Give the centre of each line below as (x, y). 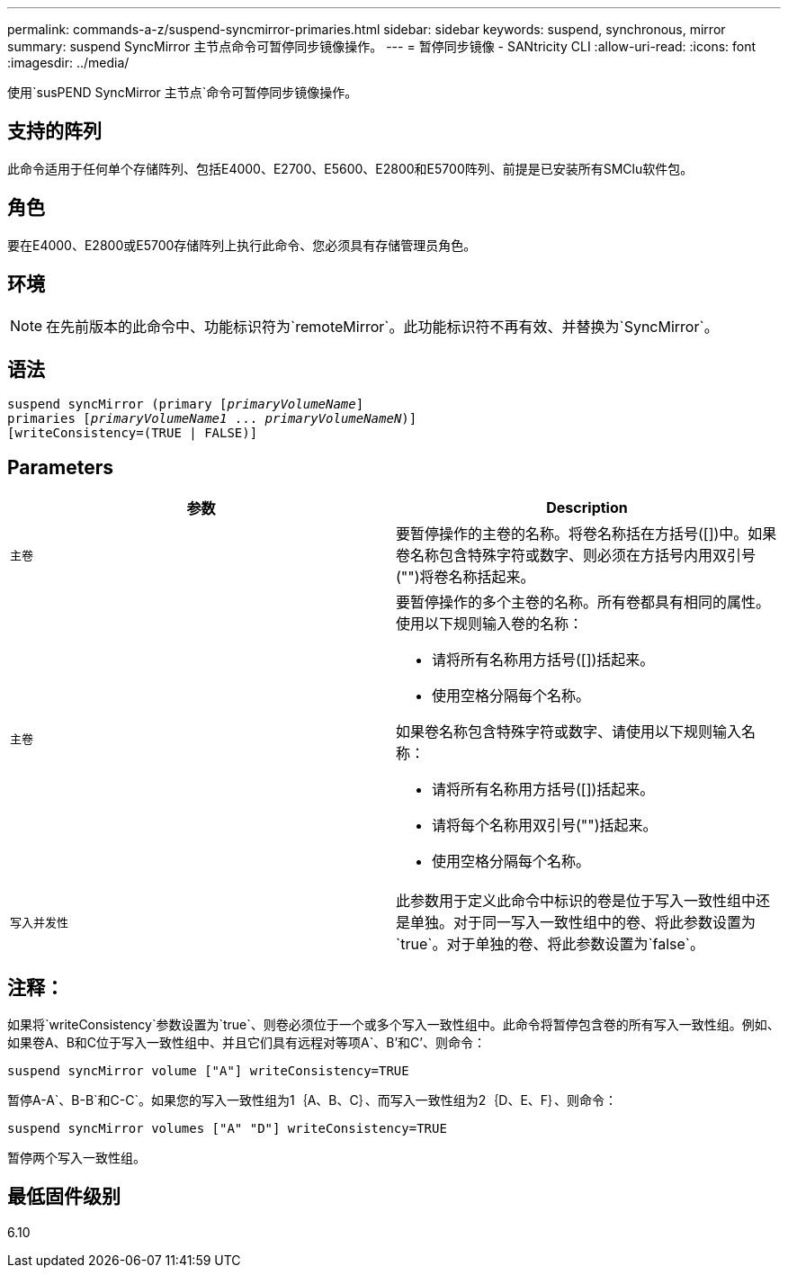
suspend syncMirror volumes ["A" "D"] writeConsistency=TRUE (227, 1129)
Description (587, 508)
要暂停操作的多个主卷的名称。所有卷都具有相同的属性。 (583, 602)
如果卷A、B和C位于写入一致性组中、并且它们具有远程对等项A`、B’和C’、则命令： (246, 1043)
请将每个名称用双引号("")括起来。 (545, 826)
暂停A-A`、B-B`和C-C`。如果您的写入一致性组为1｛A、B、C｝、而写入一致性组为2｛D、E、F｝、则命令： (313, 1100)
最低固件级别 (64, 1197)
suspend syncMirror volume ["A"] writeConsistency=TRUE (208, 1071)
